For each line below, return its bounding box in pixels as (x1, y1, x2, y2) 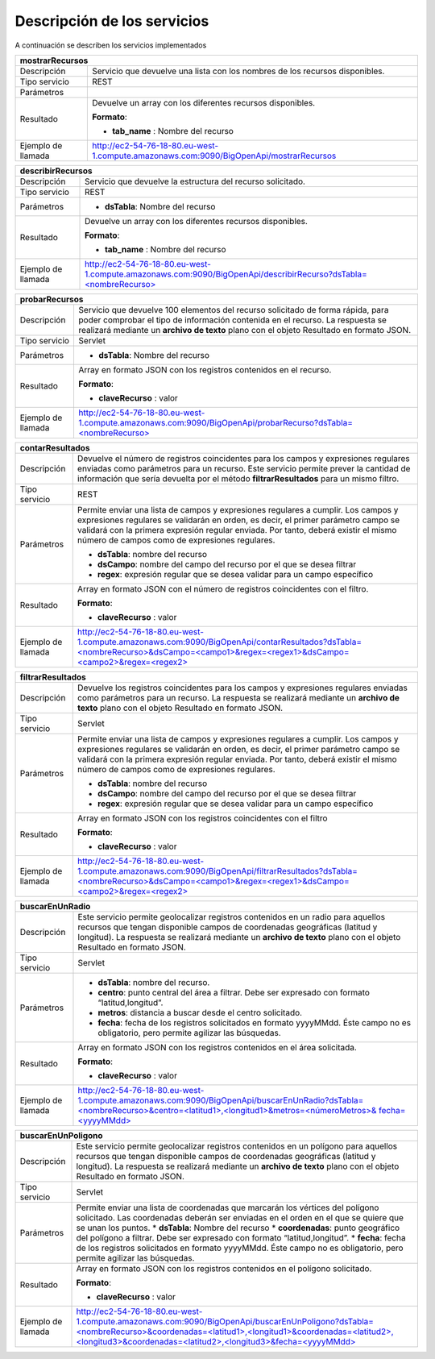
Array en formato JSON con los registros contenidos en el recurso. (78, 364, 332, 375)
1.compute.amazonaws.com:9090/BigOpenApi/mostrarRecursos (91, 150, 337, 161)
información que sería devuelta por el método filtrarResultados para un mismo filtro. (77, 472, 400, 484)
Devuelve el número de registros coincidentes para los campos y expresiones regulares (77, 452, 410, 463)
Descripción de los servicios (14, 12, 209, 30)
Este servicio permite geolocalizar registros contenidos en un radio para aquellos (77, 911, 386, 922)
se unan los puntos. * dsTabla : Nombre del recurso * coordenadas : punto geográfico (76, 1222, 400, 1233)
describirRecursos (19, 165, 93, 177)
